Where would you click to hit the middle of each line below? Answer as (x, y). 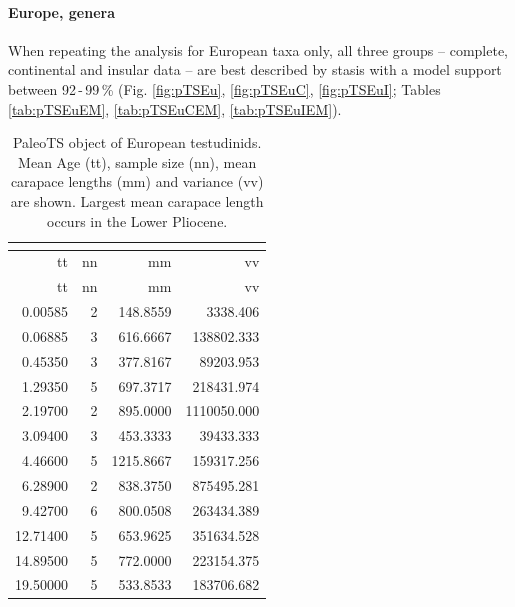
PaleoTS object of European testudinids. (137, 142)
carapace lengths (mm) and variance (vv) (137, 181)
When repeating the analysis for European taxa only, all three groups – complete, (258, 49)
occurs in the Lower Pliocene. (137, 220)
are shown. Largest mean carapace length (137, 200)
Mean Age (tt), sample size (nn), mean (137, 161)
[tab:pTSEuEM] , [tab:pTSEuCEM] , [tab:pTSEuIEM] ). (175, 108)
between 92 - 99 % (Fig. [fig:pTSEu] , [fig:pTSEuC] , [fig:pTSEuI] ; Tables (224, 88)
